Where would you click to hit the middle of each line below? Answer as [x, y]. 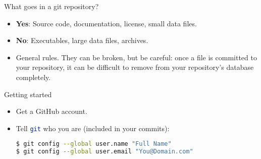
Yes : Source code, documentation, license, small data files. [106, 23]
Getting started [28, 94]
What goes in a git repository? [51, 6]
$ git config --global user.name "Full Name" [94, 144]
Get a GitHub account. [51, 111]
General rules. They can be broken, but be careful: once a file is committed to [136, 57]
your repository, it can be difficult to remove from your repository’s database [135, 67]
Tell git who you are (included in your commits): [93, 128]
